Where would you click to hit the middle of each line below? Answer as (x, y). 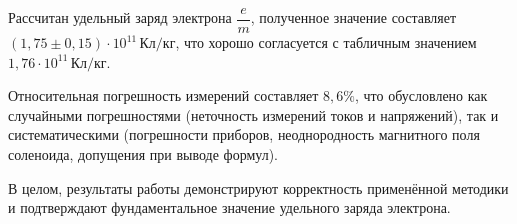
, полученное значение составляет (353, 17)
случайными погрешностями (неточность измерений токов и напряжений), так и (253, 114)
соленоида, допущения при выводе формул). (143, 154)
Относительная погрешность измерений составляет (163, 95)
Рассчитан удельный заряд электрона (120, 17)
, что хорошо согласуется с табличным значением (326, 42)
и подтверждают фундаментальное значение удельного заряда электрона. (229, 207)
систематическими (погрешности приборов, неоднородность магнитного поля (244, 134)
